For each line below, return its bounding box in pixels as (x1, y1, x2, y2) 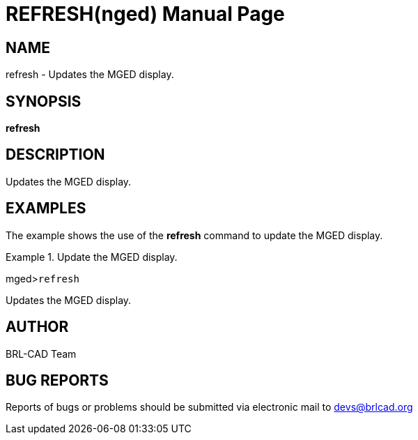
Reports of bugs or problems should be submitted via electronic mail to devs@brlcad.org (6, 401, 413, 414)
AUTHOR (6, 318, 69, 336)
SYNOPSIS (6, 92, 82, 110)
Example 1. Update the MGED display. (6, 250, 178, 263)
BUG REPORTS (6, 371, 109, 389)
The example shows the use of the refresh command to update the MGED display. (6, 229, 383, 241)
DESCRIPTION (6, 146, 105, 164)
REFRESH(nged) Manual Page (6, 2, 285, 26)
